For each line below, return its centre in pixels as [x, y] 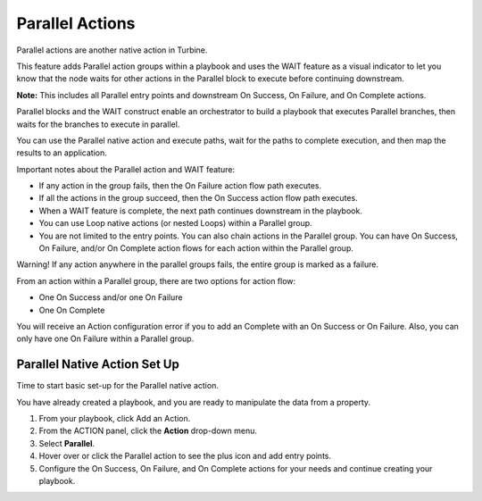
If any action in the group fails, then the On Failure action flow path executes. [180, 186]
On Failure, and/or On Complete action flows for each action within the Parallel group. [196, 248]
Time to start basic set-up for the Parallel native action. [117, 386]
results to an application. [62, 153]
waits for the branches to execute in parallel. [98, 124]
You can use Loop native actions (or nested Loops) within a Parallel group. [175, 223]
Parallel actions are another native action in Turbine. [112, 50]
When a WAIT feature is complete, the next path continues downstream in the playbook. [201, 211]
